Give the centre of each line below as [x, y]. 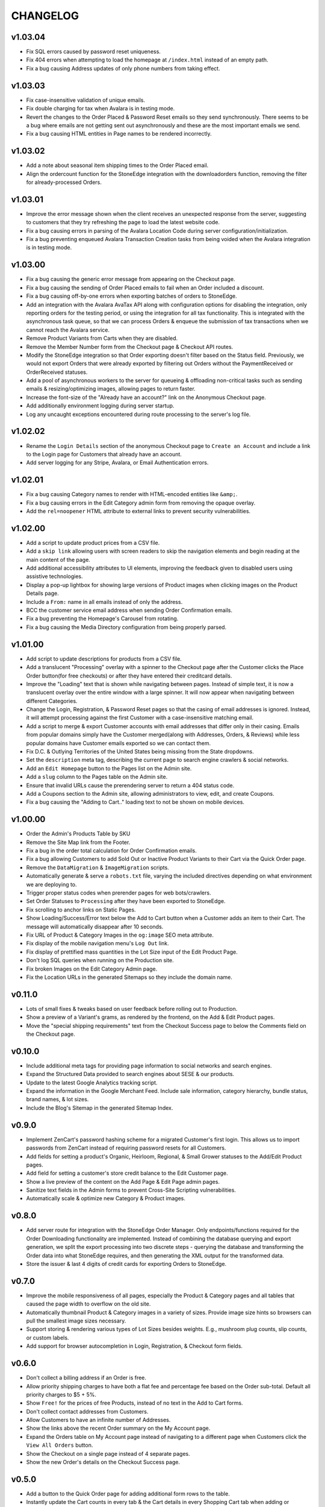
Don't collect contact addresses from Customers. [87, 1411]
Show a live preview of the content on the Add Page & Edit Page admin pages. [123, 1181]
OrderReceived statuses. [57, 372]
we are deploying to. [52, 884]
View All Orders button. [60, 1445]
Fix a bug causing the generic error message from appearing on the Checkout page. [131, 279]
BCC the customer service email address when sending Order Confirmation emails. [129, 610]
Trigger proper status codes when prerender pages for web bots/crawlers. [119, 893]
